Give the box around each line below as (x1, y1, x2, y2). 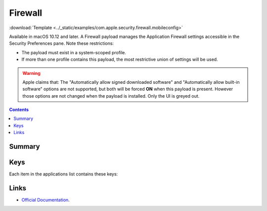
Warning (22, 70, 41, 76)
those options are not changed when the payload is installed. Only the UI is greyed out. (22, 93, 200, 99)
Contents (9, 106, 29, 113)
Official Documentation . (21, 197, 70, 203)
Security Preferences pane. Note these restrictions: (9, 40, 114, 46)
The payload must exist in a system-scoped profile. (21, 49, 126, 55)
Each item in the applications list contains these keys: (9, 171, 118, 177)
